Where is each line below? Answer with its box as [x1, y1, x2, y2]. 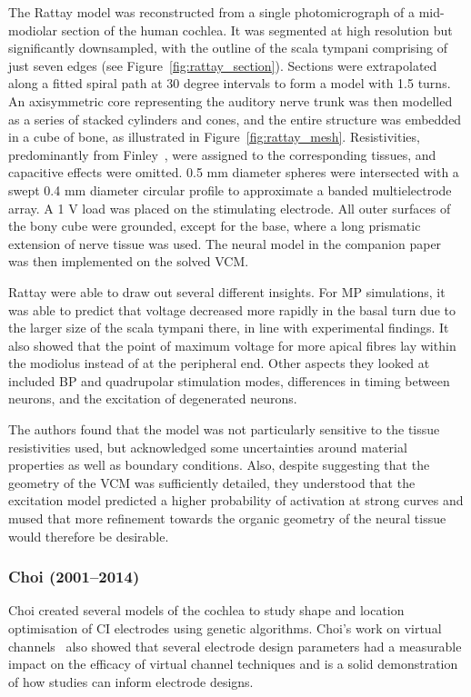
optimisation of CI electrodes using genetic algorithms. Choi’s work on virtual [8, 619, 442, 638]
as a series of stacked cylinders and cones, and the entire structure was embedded [8, 109, 462, 128]
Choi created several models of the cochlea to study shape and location [8, 601, 405, 620]
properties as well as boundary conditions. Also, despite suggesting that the [8, 455, 430, 474]
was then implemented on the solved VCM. [8, 252, 249, 271]
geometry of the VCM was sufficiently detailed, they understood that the [8, 473, 416, 492]
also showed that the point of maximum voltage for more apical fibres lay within [8, 335, 456, 354]
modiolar [8, 20, 58, 39]
